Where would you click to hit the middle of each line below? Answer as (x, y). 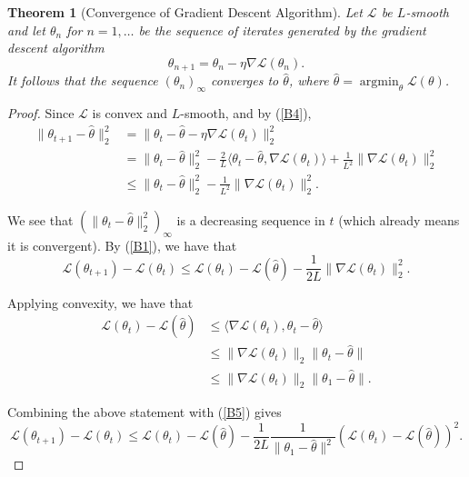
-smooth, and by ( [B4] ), (246, 113)
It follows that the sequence (83, 80)
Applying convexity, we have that (100, 302)
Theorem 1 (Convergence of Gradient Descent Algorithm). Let (185, 12)
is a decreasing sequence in (251, 219)
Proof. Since (41, 113)
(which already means (399, 219)
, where (309, 80)
